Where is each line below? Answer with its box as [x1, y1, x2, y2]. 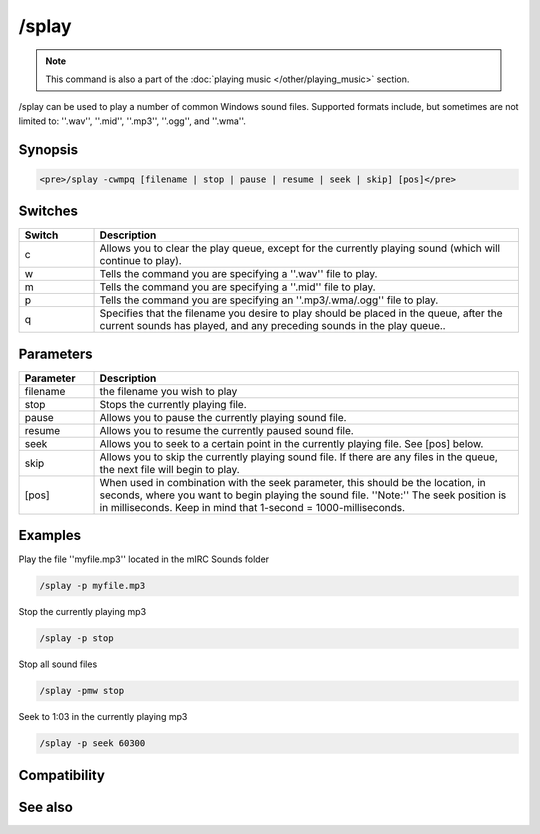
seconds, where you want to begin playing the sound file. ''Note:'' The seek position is [99, 488, 507, 502]
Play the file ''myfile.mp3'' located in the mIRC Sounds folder [18, 553, 270, 565]
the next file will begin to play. [99, 462, 240, 476]
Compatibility [18, 766, 105, 784]
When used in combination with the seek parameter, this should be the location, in [99, 475, 486, 489]
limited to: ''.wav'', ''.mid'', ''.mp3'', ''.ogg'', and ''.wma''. [18, 115, 247, 127]
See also [18, 798, 74, 815]
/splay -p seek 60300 [39, 738, 146, 749]
